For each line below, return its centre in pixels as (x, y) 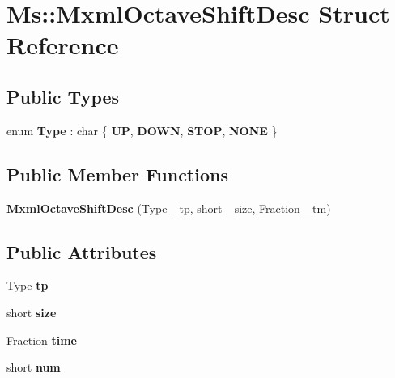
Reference (63, 45)
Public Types (63, 96)
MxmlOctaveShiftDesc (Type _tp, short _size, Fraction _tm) (169, 208)
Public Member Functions (117, 174)
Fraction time (42, 340)
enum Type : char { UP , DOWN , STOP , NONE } (142, 130)
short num (34, 367)
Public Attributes (82, 251)
